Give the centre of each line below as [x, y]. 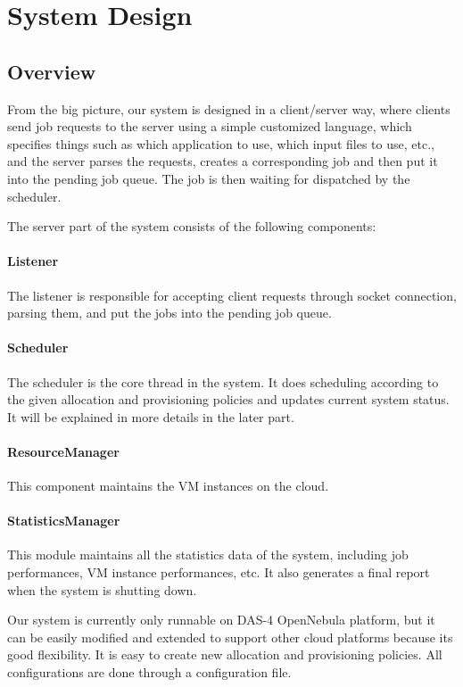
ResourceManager [63, 451]
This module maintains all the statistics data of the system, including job [208, 555]
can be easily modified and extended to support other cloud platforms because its [230, 637]
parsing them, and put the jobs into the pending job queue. [169, 313]
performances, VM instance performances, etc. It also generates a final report [219, 572]
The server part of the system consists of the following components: [192, 226]
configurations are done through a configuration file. [149, 672]
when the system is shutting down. [102, 589]
